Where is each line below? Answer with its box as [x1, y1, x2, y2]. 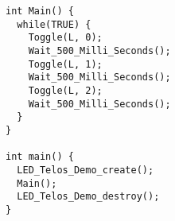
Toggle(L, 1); [28, 58, 103, 70]
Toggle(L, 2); [28, 84, 103, 96]
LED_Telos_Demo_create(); [17, 164, 154, 176]
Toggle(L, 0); [28, 32, 103, 44]
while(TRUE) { [17, 18, 91, 30]
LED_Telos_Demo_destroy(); [17, 191, 160, 203]
